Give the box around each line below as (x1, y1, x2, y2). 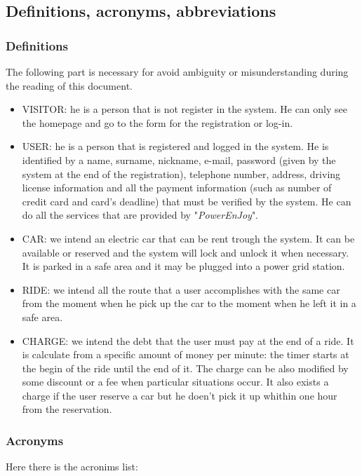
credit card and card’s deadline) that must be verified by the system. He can (22, 193, 351, 208)
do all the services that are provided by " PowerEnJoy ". (22, 208, 259, 222)
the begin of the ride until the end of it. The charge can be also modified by (22, 360, 349, 375)
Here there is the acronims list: (6, 459, 138, 474)
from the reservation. (22, 402, 112, 416)
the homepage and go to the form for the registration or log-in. (22, 115, 293, 130)
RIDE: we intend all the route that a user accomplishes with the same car (22, 282, 340, 297)
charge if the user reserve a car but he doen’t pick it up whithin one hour (22, 388, 337, 402)
